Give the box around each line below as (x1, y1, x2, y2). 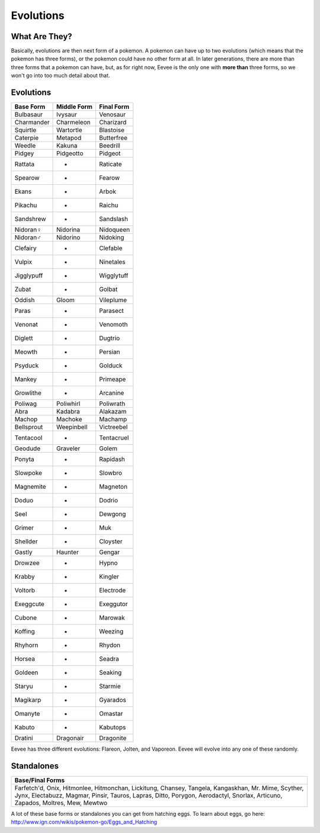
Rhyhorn (14, 641, 39, 649)
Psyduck (14, 361, 39, 370)
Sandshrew (14, 215, 47, 223)
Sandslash (98, 215, 129, 223)
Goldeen (14, 668, 39, 677)
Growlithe (14, 389, 41, 397)
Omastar (98, 710, 123, 718)
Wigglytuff (98, 271, 129, 280)
